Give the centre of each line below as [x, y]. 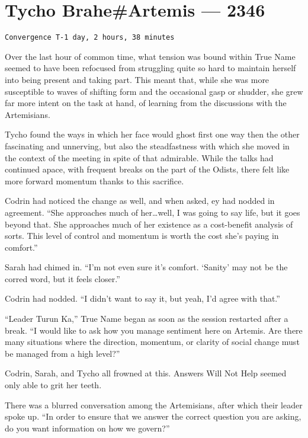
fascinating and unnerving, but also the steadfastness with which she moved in [147, 146]
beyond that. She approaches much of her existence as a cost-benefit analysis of [149, 224]
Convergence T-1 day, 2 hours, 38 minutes [90, 38]
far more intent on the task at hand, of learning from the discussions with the [146, 103]
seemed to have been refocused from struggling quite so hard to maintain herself [150, 68]
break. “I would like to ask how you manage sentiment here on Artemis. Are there [154, 330]
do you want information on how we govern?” [87, 428]
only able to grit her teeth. [53, 385]
